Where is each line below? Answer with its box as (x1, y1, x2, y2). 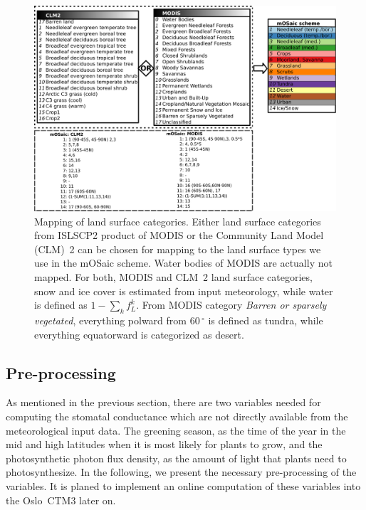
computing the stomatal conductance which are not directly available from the (6, 408, 348, 423)
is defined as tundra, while (208, 312, 323, 327)
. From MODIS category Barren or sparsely (136, 297, 327, 312)
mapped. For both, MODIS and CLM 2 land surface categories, (34, 269, 313, 284)
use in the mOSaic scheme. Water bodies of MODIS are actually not (34, 255, 333, 270)
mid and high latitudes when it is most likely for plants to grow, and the (6, 437, 323, 452)
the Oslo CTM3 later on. (6, 492, 116, 507)
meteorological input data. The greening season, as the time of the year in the (6, 423, 346, 437)
